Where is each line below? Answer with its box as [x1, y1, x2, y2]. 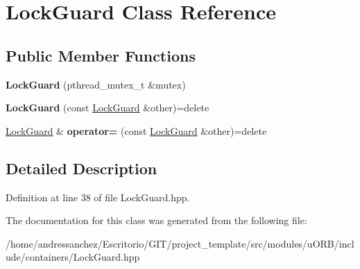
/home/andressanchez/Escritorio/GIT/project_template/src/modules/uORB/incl [6, 236, 354, 250]
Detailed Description [6, 157, 157, 178]
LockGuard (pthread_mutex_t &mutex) [6, 77, 186, 91]
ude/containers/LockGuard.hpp [6, 250, 140, 264]
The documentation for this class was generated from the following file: [6, 213, 307, 228]
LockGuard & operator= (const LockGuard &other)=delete [6, 123, 267, 138]
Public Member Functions [6, 44, 196, 66]
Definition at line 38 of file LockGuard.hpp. [6, 189, 190, 204]
